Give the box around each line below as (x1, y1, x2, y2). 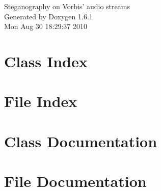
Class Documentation (4, 130, 157, 151)
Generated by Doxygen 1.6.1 (4, 11, 93, 21)
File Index (4, 91, 77, 112)
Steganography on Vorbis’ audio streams (4, 1, 130, 11)
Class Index (4, 50, 88, 71)
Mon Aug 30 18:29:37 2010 (4, 21, 87, 32)
